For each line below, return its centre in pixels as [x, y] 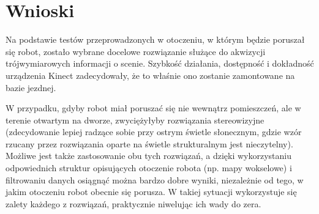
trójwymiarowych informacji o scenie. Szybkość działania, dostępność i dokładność [160, 63]
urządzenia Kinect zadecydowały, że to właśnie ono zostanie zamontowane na [150, 75]
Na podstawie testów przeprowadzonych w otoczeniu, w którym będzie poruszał [155, 39]
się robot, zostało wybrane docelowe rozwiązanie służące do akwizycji [136, 51]
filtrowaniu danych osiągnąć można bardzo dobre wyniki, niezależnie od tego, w [155, 179]
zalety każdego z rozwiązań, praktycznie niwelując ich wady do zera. [133, 203]
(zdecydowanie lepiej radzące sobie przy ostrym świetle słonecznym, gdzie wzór [154, 132]
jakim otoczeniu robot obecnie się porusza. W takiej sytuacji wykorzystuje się [151, 192]
